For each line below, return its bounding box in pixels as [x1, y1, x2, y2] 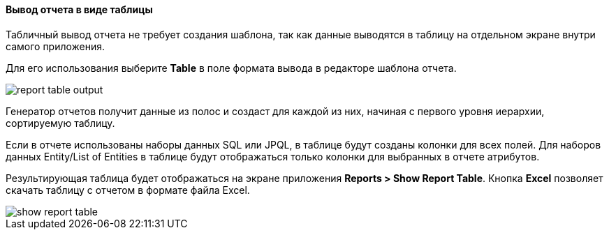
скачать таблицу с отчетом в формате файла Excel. [6, 183, 250, 196]
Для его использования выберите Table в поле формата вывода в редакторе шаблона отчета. [6, 61, 457, 74]
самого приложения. [6, 40, 105, 52]
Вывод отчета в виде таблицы [6, 3, 153, 15]
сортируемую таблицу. [6, 116, 115, 129]
